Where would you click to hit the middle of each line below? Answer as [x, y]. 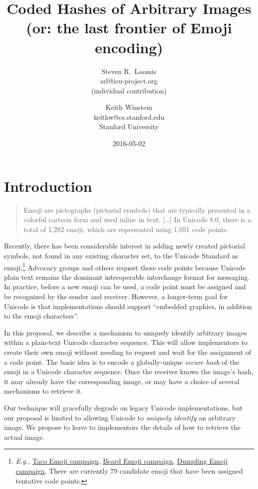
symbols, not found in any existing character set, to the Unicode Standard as [121, 255]
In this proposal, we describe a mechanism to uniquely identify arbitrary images [126, 332]
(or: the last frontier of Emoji [129, 28]
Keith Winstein [129, 107]
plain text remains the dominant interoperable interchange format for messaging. [127, 277]
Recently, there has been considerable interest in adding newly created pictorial [125, 246]
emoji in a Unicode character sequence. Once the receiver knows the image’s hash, [129, 371]
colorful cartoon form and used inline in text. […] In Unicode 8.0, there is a [137, 219]
